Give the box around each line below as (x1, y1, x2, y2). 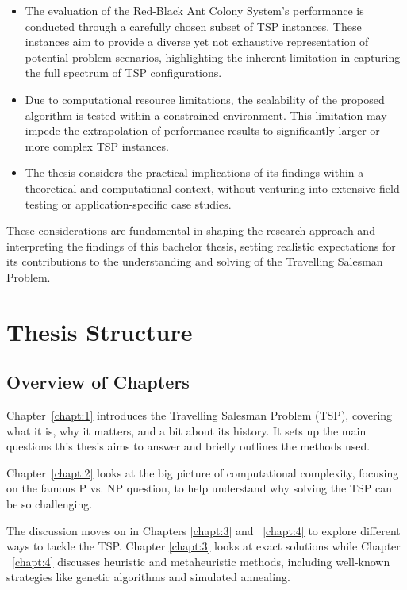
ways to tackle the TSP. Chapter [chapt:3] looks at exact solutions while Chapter (6, 538, 401, 554)
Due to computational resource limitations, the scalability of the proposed (25, 90, 385, 107)
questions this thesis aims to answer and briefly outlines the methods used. (6, 438, 371, 454)
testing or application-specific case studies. (25, 195, 232, 212)
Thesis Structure (6, 315, 193, 347)
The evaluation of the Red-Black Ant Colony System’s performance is (25, 2, 364, 18)
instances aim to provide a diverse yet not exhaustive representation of (25, 33, 369, 50)
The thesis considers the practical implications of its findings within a (25, 164, 364, 181)
